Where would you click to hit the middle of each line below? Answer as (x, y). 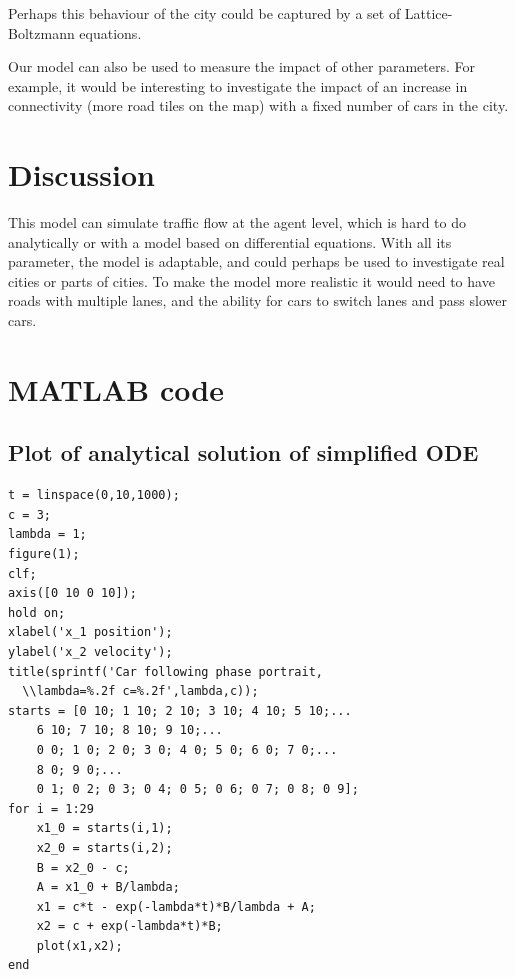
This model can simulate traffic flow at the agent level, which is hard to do (237, 222)
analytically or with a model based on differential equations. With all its (230, 241)
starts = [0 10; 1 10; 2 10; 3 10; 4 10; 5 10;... (180, 710)
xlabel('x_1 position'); (90, 632)
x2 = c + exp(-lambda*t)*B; (129, 926)
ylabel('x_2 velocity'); (90, 651)
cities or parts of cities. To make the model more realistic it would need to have (251, 280)
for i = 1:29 (51, 808)
